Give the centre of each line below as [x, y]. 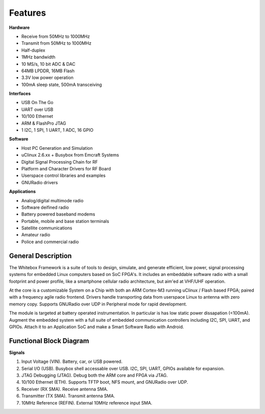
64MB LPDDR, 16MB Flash [48, 71]
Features [27, 13]
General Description [40, 256]
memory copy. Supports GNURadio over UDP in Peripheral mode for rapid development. [98, 304]
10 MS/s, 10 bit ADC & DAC [48, 64]
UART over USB [37, 109]
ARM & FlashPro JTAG [44, 123]
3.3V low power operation [47, 78]
